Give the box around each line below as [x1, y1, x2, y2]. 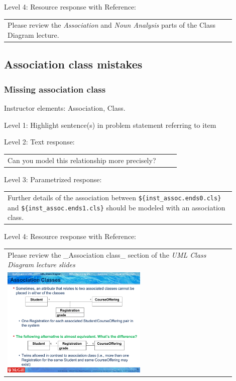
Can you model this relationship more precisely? [8, 155, 156, 165]
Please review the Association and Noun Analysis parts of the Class [8, 20, 215, 30]
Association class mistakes [4, 56, 143, 72]
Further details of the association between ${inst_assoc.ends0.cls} [8, 192, 221, 202]
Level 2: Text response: [4, 136, 75, 147]
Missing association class [4, 83, 106, 95]
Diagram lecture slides [8, 259, 75, 270]
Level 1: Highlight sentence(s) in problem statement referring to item [4, 119, 216, 130]
